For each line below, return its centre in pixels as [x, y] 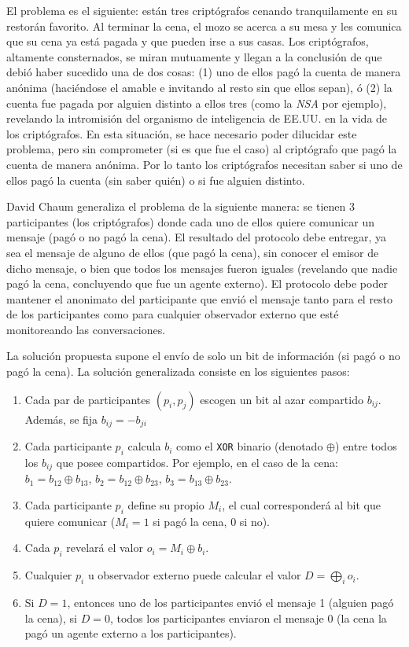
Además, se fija [61, 419]
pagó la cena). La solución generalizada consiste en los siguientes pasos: [178, 371]
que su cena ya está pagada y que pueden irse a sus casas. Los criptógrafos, [188, 41]
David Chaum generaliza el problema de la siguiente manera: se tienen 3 [181, 206]
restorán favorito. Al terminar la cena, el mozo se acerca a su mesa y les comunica [204, 26]
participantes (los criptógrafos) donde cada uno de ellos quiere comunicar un [190, 221]
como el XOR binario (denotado [249, 446]
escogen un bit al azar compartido [282, 399]
